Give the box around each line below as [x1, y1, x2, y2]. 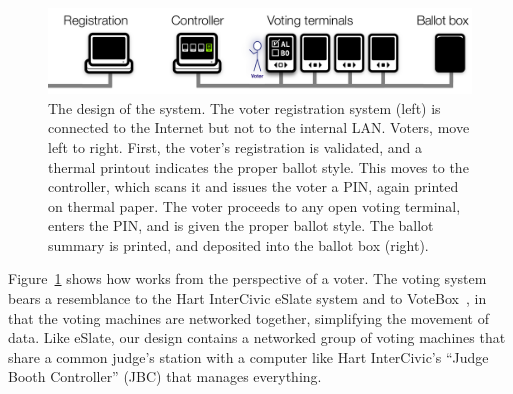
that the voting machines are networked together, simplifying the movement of [8, 307, 489, 328]
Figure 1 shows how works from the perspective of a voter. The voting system [8, 268, 487, 289]
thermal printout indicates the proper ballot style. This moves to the [48, 156, 469, 177]
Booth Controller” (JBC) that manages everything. [8, 366, 322, 387]
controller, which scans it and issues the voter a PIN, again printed [48, 176, 459, 197]
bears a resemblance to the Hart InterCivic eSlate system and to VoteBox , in [8, 288, 487, 309]
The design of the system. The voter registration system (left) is [48, 97, 441, 118]
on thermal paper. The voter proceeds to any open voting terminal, [48, 195, 461, 216]
